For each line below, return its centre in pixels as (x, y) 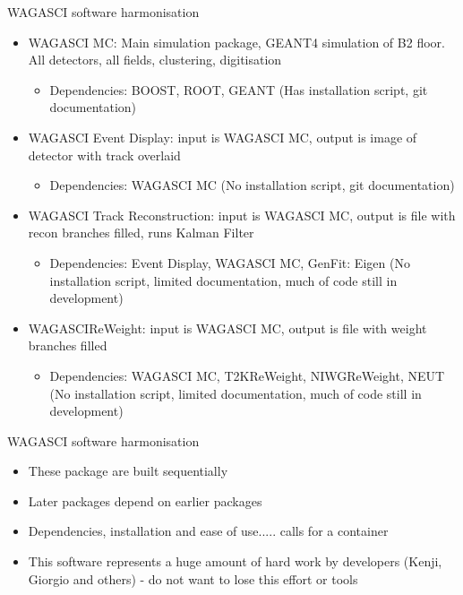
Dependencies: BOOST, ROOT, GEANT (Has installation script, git (239, 89)
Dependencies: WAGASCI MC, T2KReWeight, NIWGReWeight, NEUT (247, 375)
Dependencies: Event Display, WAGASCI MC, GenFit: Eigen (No (230, 262)
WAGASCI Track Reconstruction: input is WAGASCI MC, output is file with (242, 215)
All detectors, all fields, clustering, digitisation (155, 60)
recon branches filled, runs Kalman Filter (141, 233)
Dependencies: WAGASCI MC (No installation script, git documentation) (252, 185)
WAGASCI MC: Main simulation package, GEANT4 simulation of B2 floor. (236, 42)
